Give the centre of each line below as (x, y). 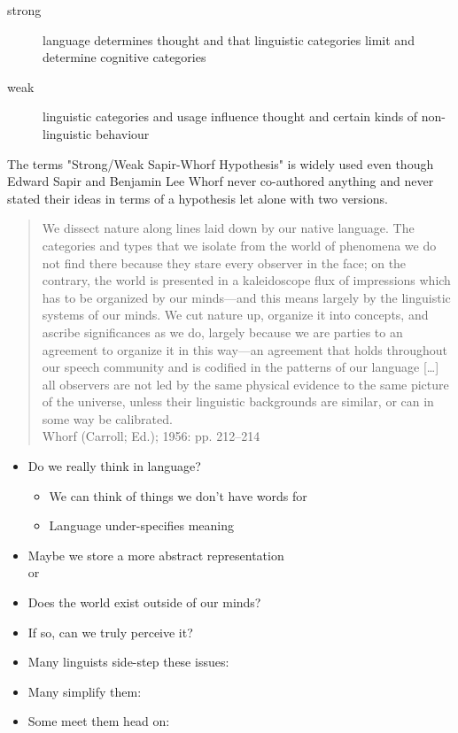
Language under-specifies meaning (142, 525)
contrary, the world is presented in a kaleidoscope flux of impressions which (246, 280)
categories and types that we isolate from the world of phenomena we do (239, 245)
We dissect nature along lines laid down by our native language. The (228, 228)
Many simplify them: (85, 691)
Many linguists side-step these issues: (128, 662)
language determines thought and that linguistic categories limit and (229, 39)
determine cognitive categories (124, 57)
